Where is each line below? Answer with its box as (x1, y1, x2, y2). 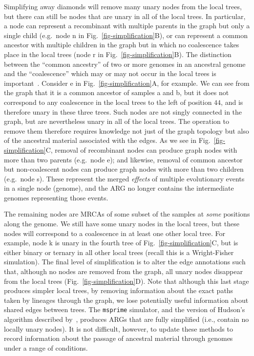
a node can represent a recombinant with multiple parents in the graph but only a (4, 20, 250, 31)
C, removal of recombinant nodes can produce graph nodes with (45, 144, 237, 155)
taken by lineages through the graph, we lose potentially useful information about (4, 295, 249, 305)
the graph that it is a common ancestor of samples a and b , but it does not (4, 87, 229, 98)
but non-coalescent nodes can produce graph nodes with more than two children (4, 164, 244, 174)
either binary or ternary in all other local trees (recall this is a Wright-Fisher (4, 247, 234, 257)
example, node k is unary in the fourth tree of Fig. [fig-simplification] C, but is (4, 237, 238, 248)
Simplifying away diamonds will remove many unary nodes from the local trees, (4, 1, 242, 11)
